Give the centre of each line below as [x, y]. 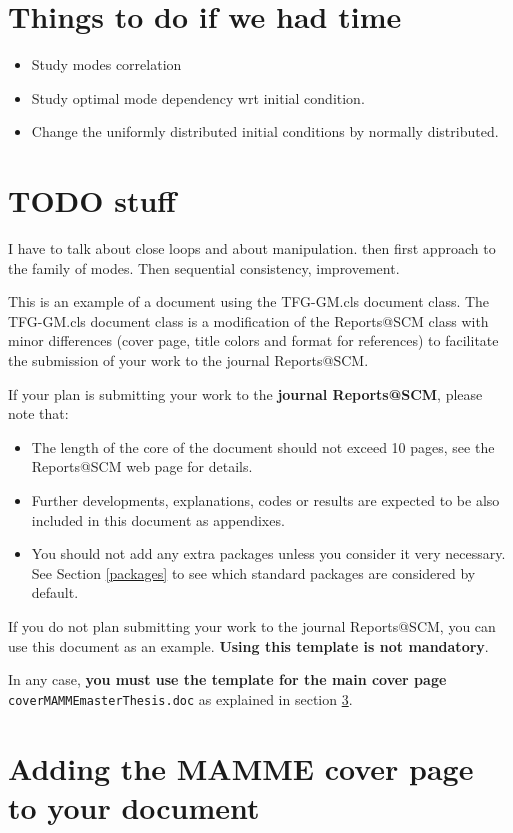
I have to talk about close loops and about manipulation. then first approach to [252, 248]
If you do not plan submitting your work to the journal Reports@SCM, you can [252, 625]
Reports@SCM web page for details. [142, 466]
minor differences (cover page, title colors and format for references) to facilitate [253, 340]
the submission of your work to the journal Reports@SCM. [188, 360]
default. [55, 592]
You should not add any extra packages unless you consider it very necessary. [268, 553]
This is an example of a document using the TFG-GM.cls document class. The [249, 301]
